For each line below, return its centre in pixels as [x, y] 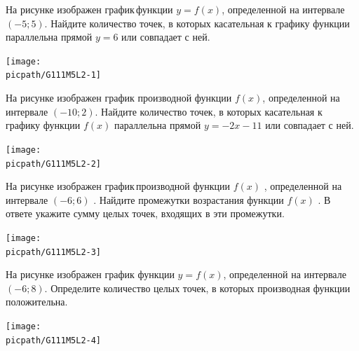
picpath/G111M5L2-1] [54, 75]
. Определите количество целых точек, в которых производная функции [197, 288]
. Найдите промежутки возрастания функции [189, 199]
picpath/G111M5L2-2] [54, 164]
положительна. [37, 302]
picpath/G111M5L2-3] [54, 252]
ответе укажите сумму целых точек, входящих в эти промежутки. [145, 213]
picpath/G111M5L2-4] [54, 340]
